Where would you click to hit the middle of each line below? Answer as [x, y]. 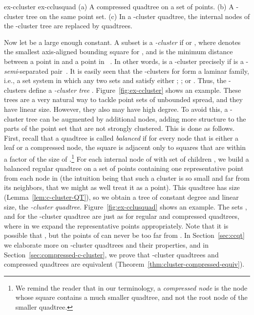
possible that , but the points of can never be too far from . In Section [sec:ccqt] [124, 235]
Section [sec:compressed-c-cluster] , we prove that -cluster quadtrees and [111, 254]
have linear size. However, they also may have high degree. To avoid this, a [116, 109]
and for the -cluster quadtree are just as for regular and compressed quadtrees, [122, 216]
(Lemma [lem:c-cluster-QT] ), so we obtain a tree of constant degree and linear [121, 197]
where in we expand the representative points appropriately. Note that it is [116, 225]
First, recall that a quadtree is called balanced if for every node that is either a [121, 137]
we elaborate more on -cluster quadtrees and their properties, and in [106, 244]
